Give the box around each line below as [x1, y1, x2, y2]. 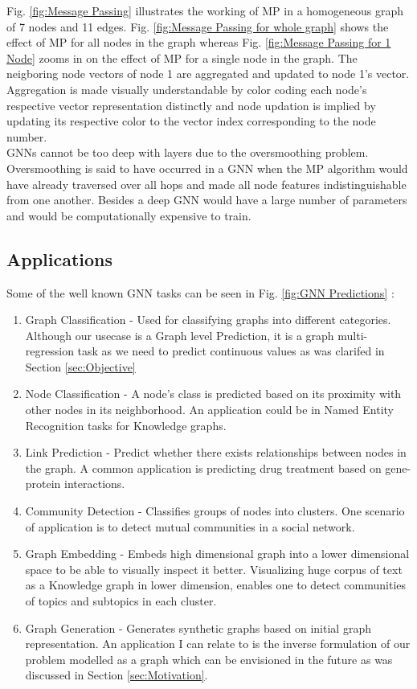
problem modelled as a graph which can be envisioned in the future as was [25, 650, 393, 667]
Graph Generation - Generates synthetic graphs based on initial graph [25, 619, 371, 636]
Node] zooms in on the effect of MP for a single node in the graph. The [6, 49, 358, 66]
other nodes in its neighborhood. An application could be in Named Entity [25, 401, 395, 418]
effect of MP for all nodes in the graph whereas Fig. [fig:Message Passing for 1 [6, 34, 391, 51]
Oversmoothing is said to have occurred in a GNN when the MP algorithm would [6, 159, 408, 176]
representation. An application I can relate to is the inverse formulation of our [25, 635, 411, 652]
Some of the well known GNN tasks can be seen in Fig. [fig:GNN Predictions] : [6, 284, 395, 301]
